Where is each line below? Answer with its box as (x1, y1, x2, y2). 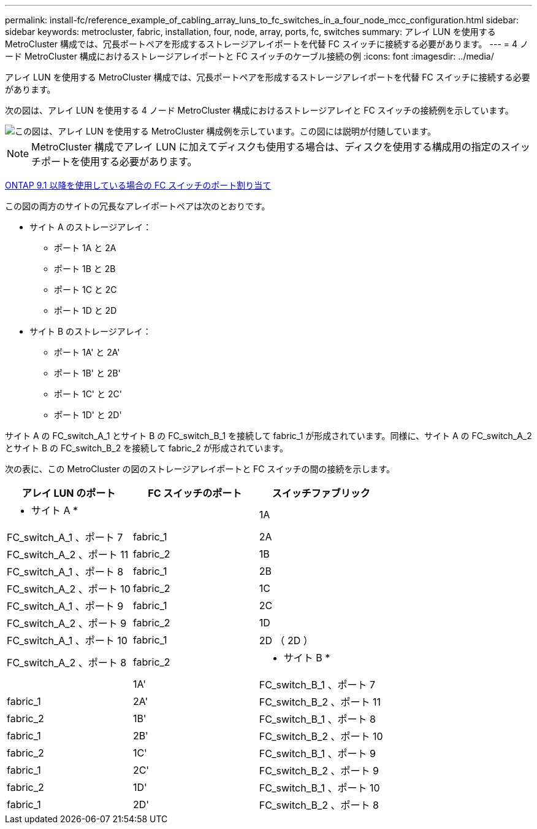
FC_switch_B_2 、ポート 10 (259, 730, 383, 742)
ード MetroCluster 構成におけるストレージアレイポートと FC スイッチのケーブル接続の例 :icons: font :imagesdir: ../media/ (5, 51, 494, 61)
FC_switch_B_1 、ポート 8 (259, 713, 376, 725)
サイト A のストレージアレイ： (29, 222, 152, 232)
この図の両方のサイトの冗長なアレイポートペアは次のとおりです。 (5, 201, 270, 211)
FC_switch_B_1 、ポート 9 (259, 747, 376, 760)
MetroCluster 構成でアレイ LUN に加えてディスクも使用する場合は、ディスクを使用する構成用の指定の (31, 141, 501, 153)
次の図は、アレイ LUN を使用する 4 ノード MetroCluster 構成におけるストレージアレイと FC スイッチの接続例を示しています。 (5, 105, 514, 115)
